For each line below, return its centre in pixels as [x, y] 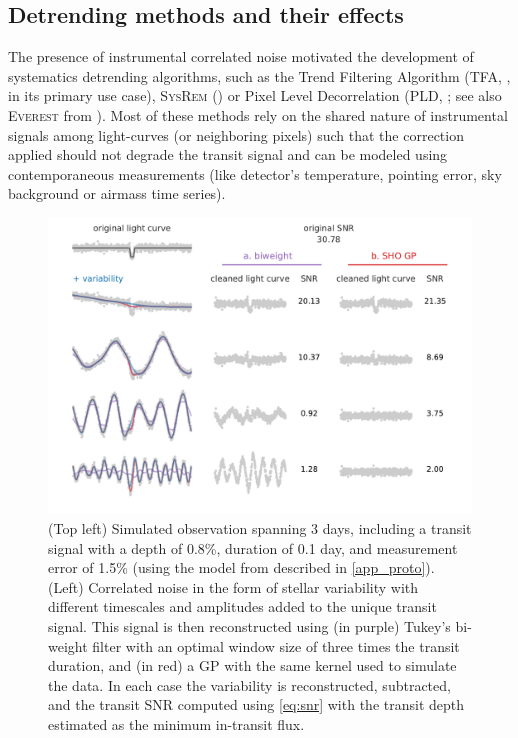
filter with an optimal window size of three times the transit [276, 645]
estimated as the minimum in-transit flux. [176, 723]
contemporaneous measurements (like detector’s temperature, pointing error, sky [255, 173]
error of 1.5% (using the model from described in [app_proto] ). [241, 567]
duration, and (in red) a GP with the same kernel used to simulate [252, 665]
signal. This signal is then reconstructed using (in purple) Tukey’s [249, 625]
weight [68, 645]
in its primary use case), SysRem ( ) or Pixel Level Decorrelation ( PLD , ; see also [255, 95]
